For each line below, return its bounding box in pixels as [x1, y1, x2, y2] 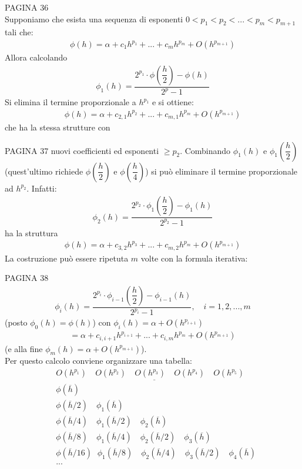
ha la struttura [5, 226, 58, 239]
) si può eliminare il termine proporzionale [145, 165, 298, 177]
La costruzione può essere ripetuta [5, 252, 129, 264]
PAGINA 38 [5, 272, 49, 284]
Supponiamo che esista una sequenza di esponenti [5, 12, 183, 25]
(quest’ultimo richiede [5, 165, 83, 177]
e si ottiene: [152, 96, 194, 108]
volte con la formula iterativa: [140, 252, 248, 264]
